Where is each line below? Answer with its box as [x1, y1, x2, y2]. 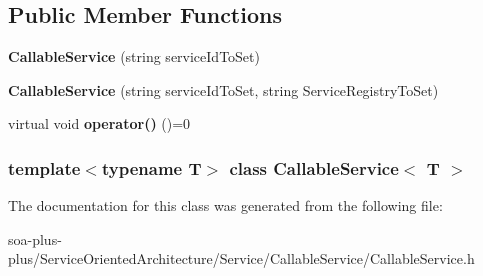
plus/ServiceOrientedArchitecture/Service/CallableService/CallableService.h [8, 248, 475, 269]
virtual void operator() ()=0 [8, 113, 191, 134]
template [8, 155, 81, 180]
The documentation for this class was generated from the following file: [8, 195, 443, 216]
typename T [101, 155, 202, 180]
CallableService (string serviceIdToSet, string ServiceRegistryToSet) [8, 79, 439, 100]
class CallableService [229, 155, 399, 180]
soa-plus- [8, 228, 62, 249]
